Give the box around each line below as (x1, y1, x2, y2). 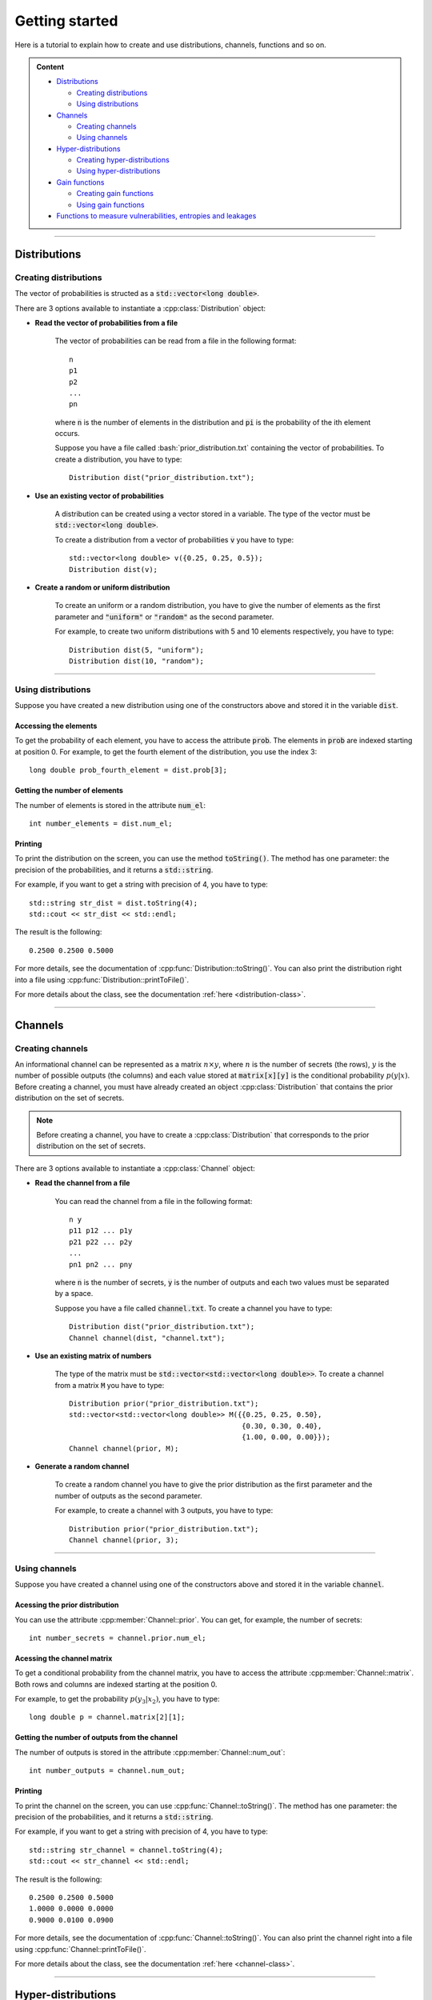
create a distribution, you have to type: (54, 454, 182, 464)
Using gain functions (76, 200, 145, 210)
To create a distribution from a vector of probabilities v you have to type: (54, 534, 294, 544)
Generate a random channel (34, 1462, 130, 1471)
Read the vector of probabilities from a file (34, 318, 178, 327)
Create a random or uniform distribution (34, 582, 170, 592)
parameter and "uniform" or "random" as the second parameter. (54, 612, 274, 622)
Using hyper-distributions (76, 166, 161, 176)
